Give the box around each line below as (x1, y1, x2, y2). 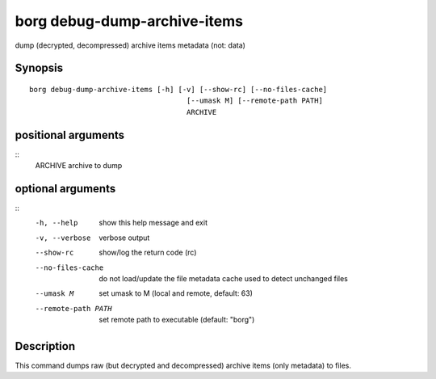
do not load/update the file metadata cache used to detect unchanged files (99, 273, 349, 283)
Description (15, 339, 76, 353)
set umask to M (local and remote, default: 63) (99, 288, 254, 298)
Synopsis (15, 61, 64, 75)
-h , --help (35, 218, 78, 228)
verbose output (99, 233, 150, 242)
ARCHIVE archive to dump (35, 161, 123, 171)
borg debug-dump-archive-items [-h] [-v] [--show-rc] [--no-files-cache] (29, 85, 328, 94)
